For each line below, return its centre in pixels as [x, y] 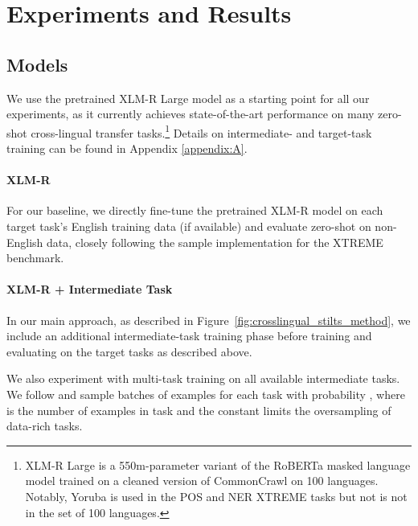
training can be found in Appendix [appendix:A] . [127, 148]
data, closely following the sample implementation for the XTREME [215, 242]
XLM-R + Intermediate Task [90, 289]
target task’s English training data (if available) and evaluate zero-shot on [189, 226]
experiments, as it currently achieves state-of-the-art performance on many [191, 114]
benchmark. [35, 258]
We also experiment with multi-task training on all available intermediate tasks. [203, 378]
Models [37, 64]
